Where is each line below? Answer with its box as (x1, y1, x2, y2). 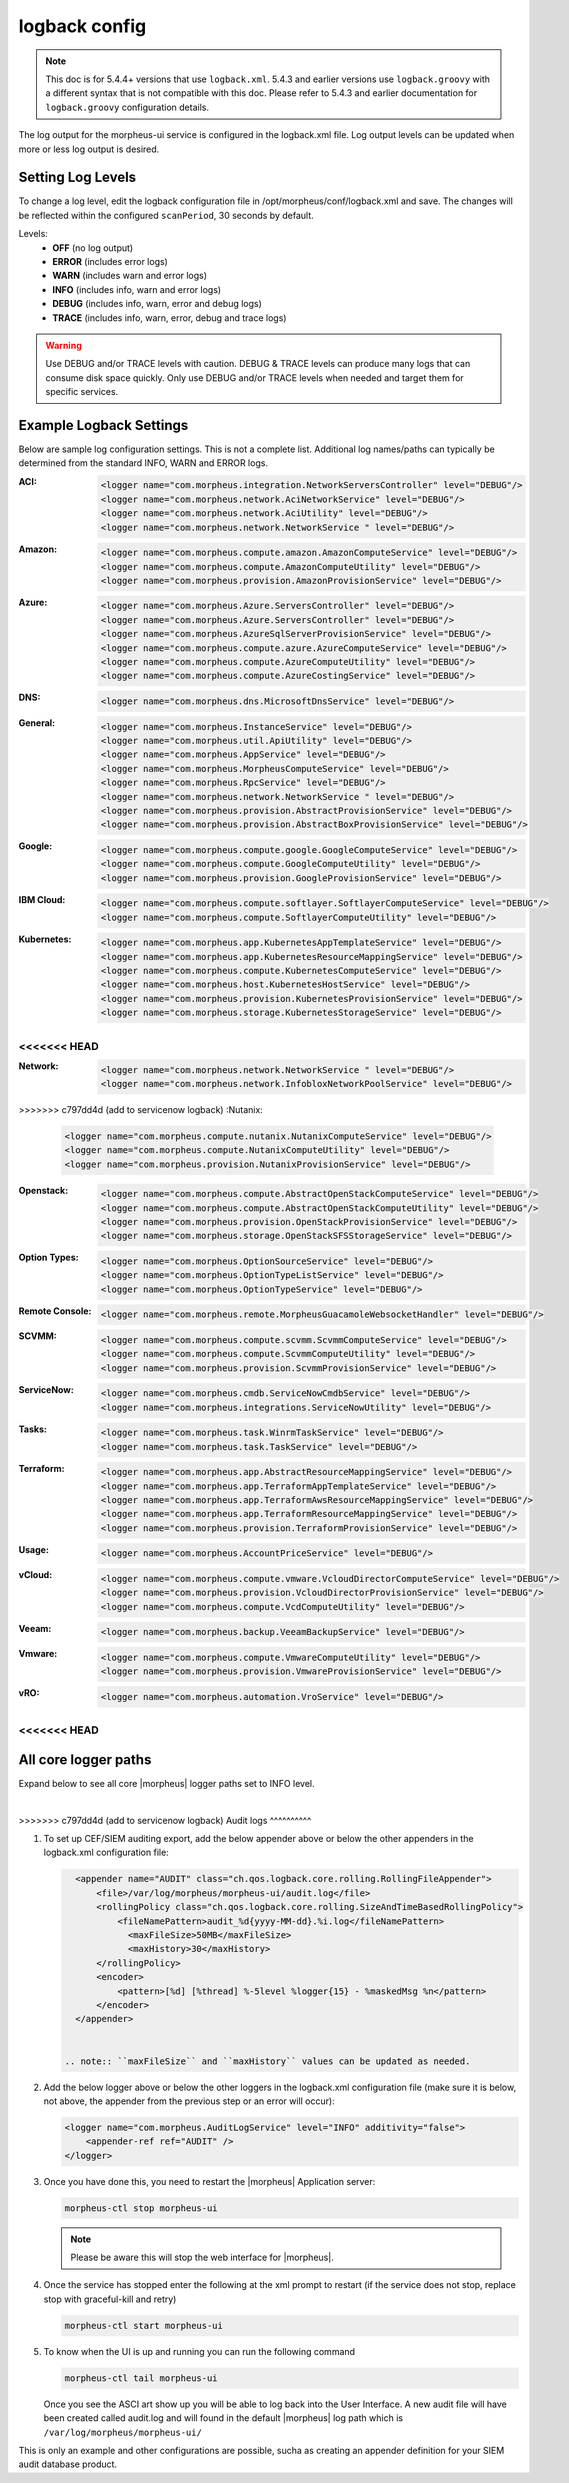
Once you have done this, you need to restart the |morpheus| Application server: (43, 2175, 376, 2187)
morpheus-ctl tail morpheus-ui (64, 2372, 219, 2384)
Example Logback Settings (18, 416, 189, 434)
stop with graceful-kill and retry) (43, 2293, 177, 2305)
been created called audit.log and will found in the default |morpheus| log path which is (43, 2412, 404, 2424)
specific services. (45, 386, 119, 398)
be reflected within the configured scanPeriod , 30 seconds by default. (18, 209, 314, 221)
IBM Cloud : (18, 893, 66, 905)
